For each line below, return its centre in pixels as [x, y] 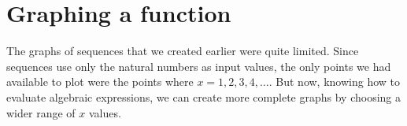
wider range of [41, 112]
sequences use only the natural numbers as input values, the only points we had [199, 66]
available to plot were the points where [100, 82]
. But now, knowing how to [334, 82]
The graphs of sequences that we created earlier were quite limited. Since [183, 51]
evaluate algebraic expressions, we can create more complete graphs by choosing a [204, 96]
